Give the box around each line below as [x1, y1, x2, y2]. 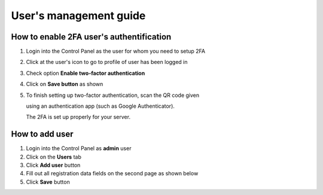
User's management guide [11, 9, 146, 22]
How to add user [11, 129, 74, 139]
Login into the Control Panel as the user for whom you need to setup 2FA [26, 48, 206, 55]
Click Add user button [26, 162, 81, 169]
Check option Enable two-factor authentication [26, 69, 145, 77]
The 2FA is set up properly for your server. [26, 114, 131, 121]
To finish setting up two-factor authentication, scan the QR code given [26, 92, 200, 99]
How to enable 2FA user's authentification [11, 32, 172, 42]
